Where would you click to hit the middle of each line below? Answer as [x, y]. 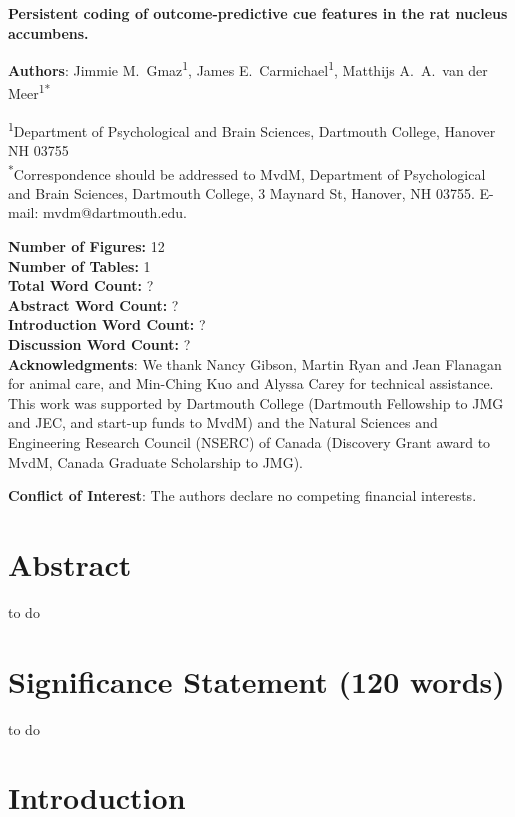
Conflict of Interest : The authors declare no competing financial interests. [242, 495]
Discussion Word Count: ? [99, 343]
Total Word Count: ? [81, 285]
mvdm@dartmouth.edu [113, 212]
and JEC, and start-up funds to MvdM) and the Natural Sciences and [223, 422]
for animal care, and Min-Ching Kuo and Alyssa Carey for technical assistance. [251, 383]
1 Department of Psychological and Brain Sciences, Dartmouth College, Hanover [252, 129]
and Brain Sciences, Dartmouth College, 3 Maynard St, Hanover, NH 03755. [241, 192]
